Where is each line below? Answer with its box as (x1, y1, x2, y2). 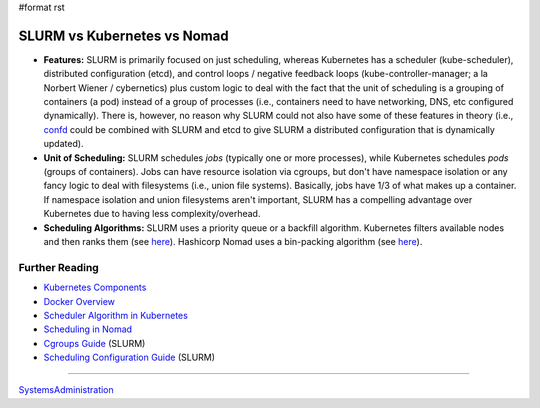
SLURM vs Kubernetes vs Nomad (18, 27, 229, 44)
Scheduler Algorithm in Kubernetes (43, 309, 189, 321)
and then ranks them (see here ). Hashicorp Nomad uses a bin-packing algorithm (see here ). (43, 235, 423, 247)
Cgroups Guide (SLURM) (43, 337, 146, 349)
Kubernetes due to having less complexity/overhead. (43, 208, 261, 220)
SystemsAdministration (18, 384, 114, 396)
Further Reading (18, 260, 99, 274)
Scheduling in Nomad (43, 323, 133, 335)
